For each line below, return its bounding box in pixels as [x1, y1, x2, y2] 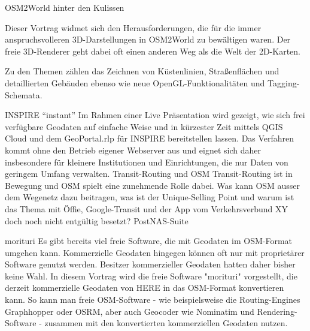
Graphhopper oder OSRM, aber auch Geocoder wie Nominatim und [5, 305, 254, 317]
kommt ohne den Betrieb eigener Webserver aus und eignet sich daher [5, 143, 261, 156]
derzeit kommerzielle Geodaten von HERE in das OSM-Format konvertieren [5, 281, 284, 294]
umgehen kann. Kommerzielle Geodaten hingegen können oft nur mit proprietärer [5, 246, 305, 258]
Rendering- [257, 305, 297, 317]
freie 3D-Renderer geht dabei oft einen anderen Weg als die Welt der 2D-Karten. [5, 44, 301, 57]
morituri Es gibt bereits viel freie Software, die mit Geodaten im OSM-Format [5, 234, 293, 247]
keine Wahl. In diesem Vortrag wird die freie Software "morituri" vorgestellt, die [5, 269, 297, 282]
